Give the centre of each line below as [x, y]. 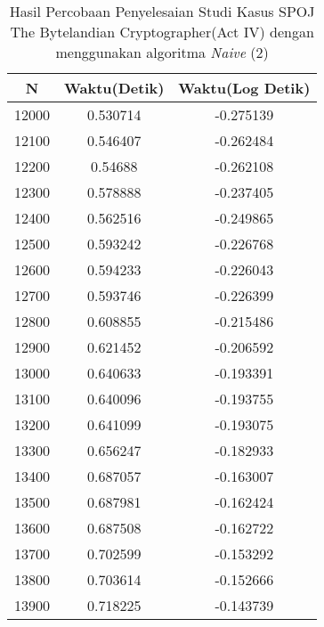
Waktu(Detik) [114, 88]
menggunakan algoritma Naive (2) [162, 52]
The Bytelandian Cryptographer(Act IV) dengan [162, 32]
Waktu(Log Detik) [244, 88]
